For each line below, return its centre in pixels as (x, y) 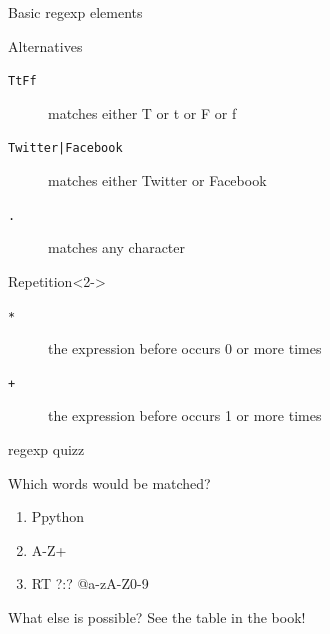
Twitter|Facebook (65, 148)
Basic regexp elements (75, 12)
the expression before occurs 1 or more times (185, 415)
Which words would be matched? (109, 482)
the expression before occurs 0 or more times (185, 348)
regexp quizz (46, 449)
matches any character (117, 247)
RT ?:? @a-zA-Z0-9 (90, 583)
